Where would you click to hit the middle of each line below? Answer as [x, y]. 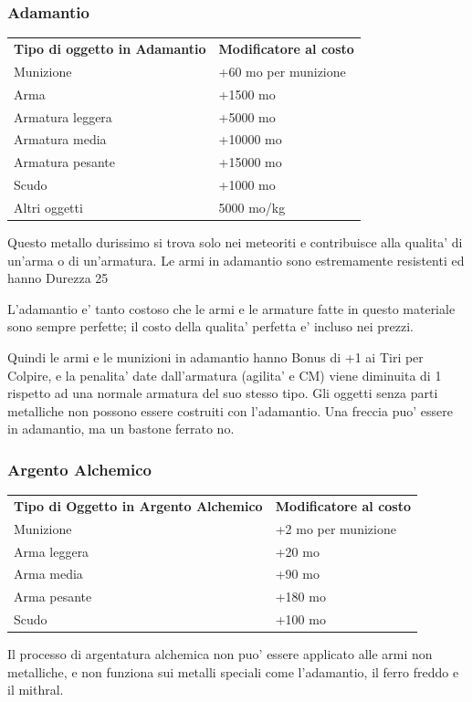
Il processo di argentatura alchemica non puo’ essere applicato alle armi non [220, 654]
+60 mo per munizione [282, 71]
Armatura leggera [63, 116]
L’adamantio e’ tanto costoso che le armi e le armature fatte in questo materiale [231, 308]
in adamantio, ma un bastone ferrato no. [121, 429]
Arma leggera [52, 551]
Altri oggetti [48, 207]
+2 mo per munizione [336, 528]
